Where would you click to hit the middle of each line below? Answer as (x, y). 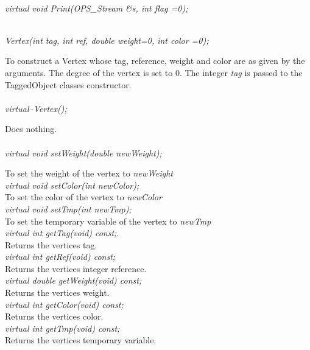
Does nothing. (31, 129)
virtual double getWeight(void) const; (73, 280)
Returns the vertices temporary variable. (81, 340)
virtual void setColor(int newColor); (72, 185)
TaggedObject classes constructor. (68, 84)
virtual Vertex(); (36, 108)
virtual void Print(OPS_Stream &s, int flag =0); (97, 8)
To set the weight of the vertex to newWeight (89, 173)
